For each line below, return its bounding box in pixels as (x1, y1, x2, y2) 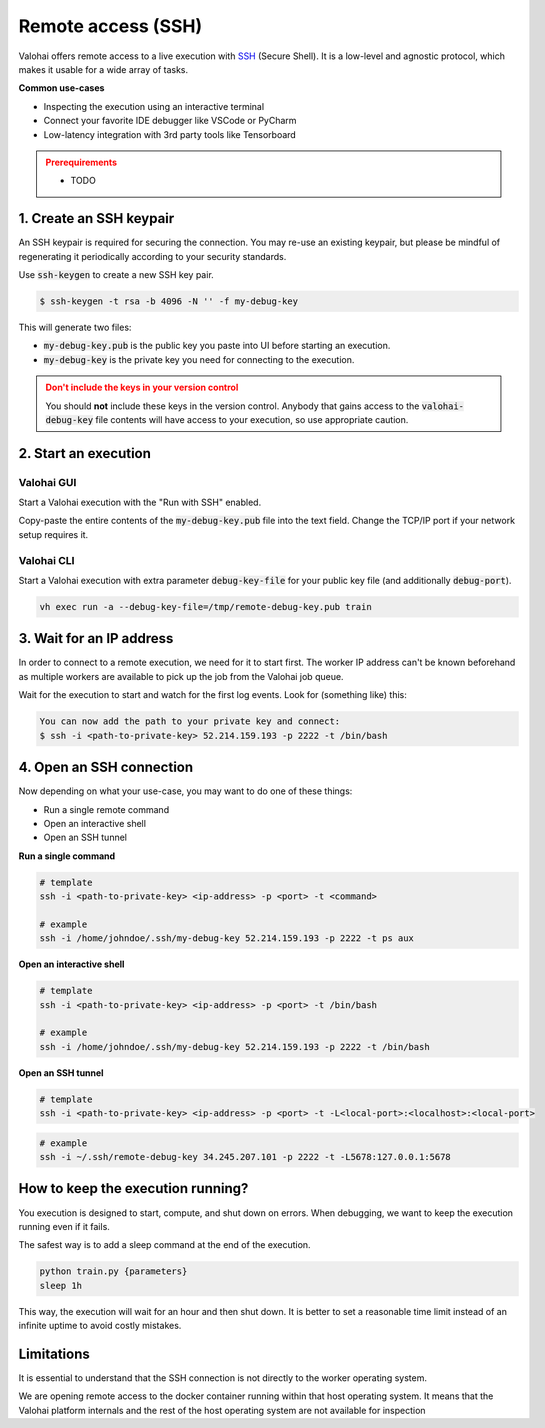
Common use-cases (18, 82, 105, 94)
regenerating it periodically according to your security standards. (18, 250, 287, 262)
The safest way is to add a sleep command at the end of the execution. (18, 1239, 311, 1251)
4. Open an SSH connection (18, 759, 194, 776)
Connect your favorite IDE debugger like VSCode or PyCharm (43, 115, 297, 127)
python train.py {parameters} (39, 1266, 188, 1277)
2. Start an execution (18, 445, 152, 462)
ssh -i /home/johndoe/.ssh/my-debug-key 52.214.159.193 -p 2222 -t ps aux (39, 933, 415, 944)
